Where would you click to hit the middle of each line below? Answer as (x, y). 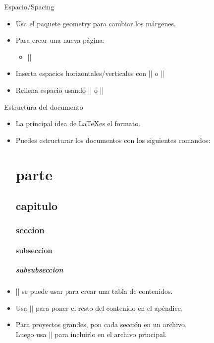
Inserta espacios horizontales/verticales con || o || (90, 73)
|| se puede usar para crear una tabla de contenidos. (94, 291)
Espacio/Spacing (29, 6)
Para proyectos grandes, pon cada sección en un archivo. (101, 324)
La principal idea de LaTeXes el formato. (78, 123)
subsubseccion (39, 270)
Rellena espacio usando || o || (60, 90)
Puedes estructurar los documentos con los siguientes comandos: (113, 140)
